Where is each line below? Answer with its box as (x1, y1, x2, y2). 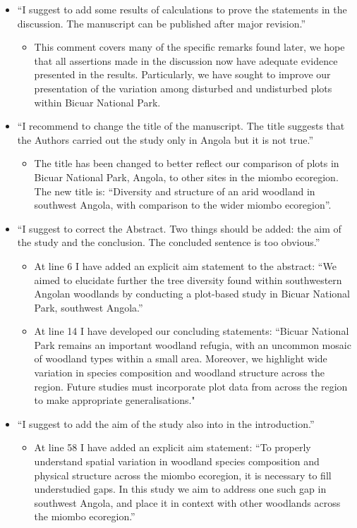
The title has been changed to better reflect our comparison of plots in (34, 156, 339, 171)
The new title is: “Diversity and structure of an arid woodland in (34, 183, 315, 198)
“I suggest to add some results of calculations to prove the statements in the (17, 2, 347, 16)
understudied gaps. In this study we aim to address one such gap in (34, 481, 327, 496)
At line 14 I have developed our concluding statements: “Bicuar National (34, 324, 349, 338)
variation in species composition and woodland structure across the (34, 365, 325, 380)
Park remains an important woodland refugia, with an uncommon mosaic (34, 337, 351, 352)
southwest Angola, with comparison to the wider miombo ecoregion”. (34, 197, 332, 212)
